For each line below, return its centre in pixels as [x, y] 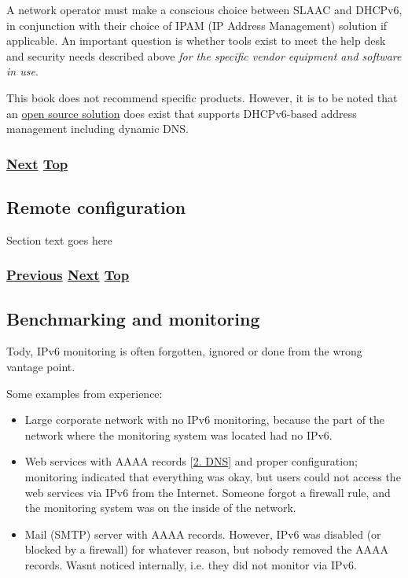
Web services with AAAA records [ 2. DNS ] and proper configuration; [191, 461]
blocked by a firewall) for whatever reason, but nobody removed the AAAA [207, 549]
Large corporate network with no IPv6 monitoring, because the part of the [205, 420]
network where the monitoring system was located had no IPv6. [178, 434]
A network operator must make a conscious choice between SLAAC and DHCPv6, [204, 9]
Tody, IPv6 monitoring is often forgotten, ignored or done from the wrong [184, 351]
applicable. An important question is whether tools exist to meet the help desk [196, 40]
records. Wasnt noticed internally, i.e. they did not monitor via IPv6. [191, 564]
